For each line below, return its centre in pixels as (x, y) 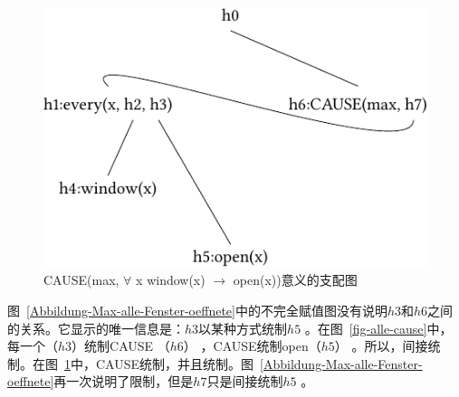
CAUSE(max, (81, 280)
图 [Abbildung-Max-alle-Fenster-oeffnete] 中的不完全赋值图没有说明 (197, 311)
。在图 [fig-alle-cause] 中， (378, 328)
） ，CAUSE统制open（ (252, 346)
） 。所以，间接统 (387, 346)
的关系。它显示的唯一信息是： (96, 328)
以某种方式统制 (243, 328)
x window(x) (171, 280)
